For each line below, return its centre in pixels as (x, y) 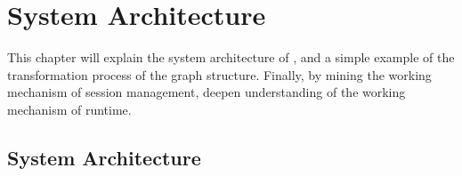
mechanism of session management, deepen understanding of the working (207, 92)
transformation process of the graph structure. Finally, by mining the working (219, 74)
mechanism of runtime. (69, 109)
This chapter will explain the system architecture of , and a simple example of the (231, 57)
